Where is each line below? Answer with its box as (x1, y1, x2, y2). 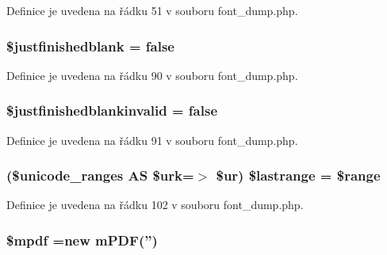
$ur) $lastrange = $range (216, 166, 381, 185)
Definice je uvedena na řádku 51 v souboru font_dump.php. (6, 2, 298, 18)
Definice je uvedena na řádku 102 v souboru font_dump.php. (6, 196, 304, 213)
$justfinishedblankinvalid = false (6, 101, 218, 120)
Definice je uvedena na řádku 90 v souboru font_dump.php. (6, 67, 298, 83)
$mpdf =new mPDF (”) (6, 230, 158, 249)
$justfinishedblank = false (6, 36, 174, 55)
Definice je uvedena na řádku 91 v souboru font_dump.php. (6, 131, 298, 148)
